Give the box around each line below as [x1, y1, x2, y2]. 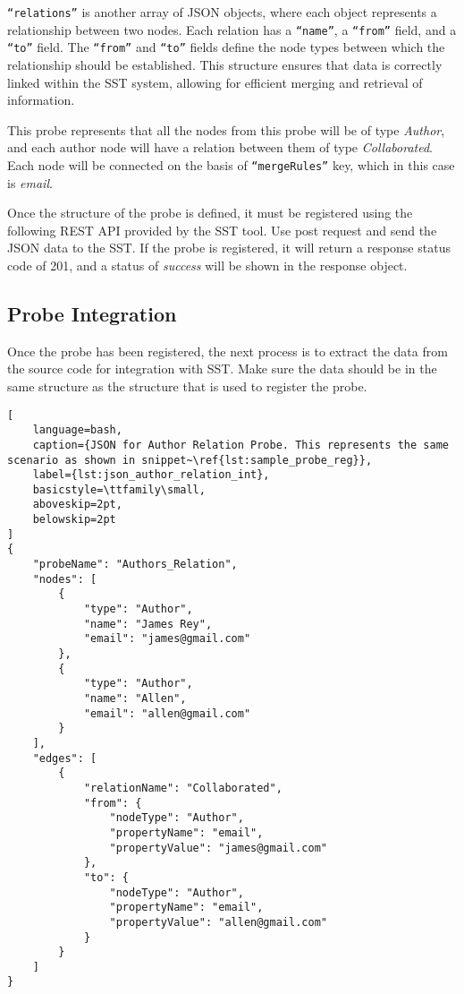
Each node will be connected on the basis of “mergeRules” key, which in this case [7, 155, 455, 174]
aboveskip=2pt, [32, 498, 122, 511]
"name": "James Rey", [83, 617, 213, 630]
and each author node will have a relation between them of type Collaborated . [7, 138, 433, 157]
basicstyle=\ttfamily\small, [32, 483, 206, 496]
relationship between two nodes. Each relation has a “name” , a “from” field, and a [7, 20, 457, 39]
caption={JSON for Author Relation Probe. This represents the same [32, 438, 449, 451]
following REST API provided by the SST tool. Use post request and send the [7, 220, 437, 239]
